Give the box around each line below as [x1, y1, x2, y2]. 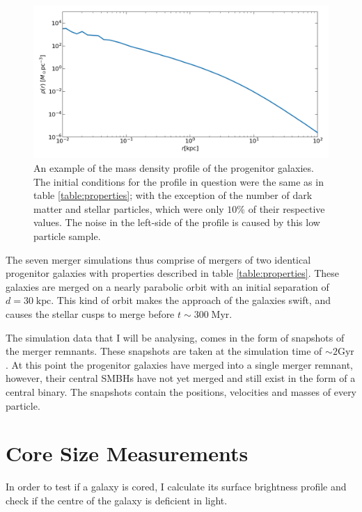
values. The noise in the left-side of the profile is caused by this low [33, 215, 320, 230]
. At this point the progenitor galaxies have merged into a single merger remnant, [6, 357, 353, 371]
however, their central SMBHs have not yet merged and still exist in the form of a [6, 371, 356, 385]
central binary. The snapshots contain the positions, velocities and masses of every [6, 384, 357, 399]
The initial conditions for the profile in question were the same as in [33, 174, 324, 189]
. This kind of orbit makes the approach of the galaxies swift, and [51, 293, 331, 307]
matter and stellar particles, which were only [33, 201, 224, 216]
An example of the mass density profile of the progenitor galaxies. [33, 161, 314, 175]
